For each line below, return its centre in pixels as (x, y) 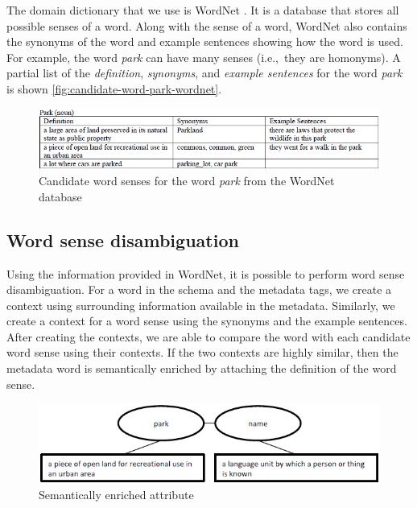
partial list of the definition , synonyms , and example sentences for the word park (204, 73)
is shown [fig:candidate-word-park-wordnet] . (114, 88)
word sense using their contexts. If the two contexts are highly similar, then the (202, 352)
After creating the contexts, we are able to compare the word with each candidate (208, 336)
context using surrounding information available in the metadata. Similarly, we (201, 305)
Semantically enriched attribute (116, 495)
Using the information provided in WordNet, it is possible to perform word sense (206, 273)
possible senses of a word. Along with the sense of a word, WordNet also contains (207, 25)
